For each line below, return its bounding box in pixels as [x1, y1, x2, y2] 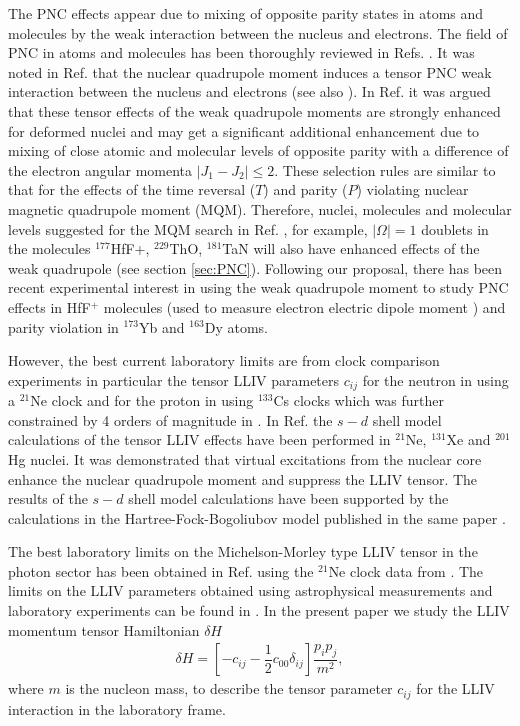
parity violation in [8, 316, 119, 337]
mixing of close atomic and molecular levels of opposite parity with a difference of [8, 140, 509, 161]
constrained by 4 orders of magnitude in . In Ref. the [8, 409, 333, 430]
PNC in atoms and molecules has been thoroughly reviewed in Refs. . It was [8, 42, 475, 63]
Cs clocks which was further [273, 390, 445, 411]
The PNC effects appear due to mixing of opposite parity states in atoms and [8, 3, 484, 23]
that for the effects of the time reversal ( [8, 179, 256, 200]
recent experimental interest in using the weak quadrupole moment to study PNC [8, 277, 509, 298]
